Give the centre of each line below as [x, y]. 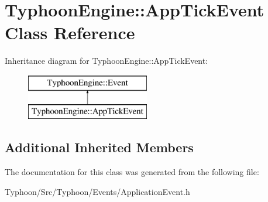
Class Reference [70, 32]
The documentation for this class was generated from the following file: [132, 172]
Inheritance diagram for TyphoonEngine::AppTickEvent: [106, 61]
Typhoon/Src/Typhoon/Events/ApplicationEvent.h [97, 191]
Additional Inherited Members [99, 147]
